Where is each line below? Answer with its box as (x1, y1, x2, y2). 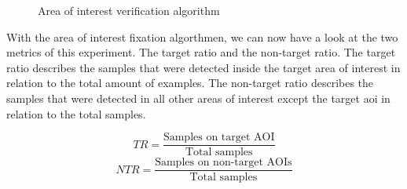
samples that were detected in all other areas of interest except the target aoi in (6, 89, 390, 106)
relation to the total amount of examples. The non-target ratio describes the (6, 75, 374, 91)
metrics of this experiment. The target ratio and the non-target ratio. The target (6, 44, 396, 60)
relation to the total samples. (6, 105, 146, 122)
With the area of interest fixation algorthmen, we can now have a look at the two (6, 28, 398, 45)
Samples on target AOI (163, 132, 275, 144)
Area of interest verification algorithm (38, 2, 220, 18)
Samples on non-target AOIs (155, 157, 292, 169)
